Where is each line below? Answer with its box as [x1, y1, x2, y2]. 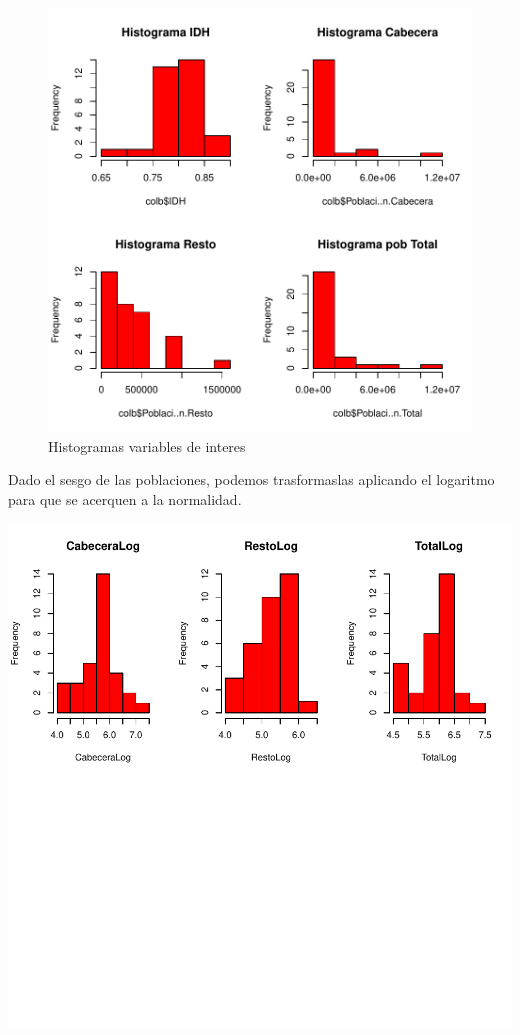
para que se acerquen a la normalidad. [8, 488, 242, 509]
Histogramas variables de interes [48, 435, 246, 456]
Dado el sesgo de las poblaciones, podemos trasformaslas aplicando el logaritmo [8, 469, 495, 490]
